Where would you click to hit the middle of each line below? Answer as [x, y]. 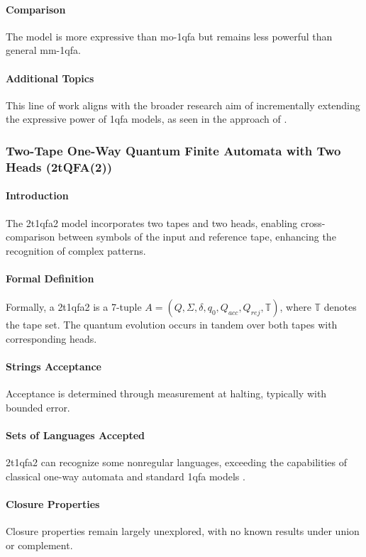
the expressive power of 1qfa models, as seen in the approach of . [146, 119]
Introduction [37, 195]
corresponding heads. [51, 338]
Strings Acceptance [54, 366]
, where [295, 307]
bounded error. [38, 407]
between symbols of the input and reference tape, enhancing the [197, 237]
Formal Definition [50, 278]
